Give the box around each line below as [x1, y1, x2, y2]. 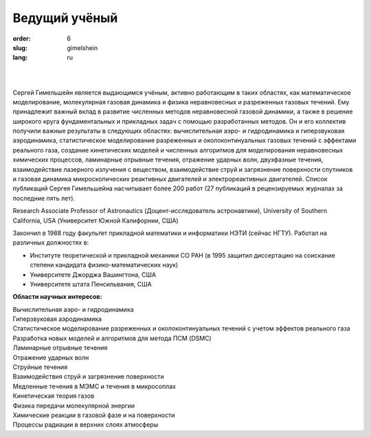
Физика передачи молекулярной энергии [12, 401, 135, 410]
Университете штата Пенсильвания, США [30, 280, 153, 288]
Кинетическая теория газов [12, 392, 95, 400]
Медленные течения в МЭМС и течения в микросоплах [12, 382, 177, 390]
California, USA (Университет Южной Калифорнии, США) [12, 216, 179, 225]
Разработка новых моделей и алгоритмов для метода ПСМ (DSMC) [12, 334, 212, 342]
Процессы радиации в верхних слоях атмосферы [12, 421, 159, 429]
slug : [12, 43, 27, 52]
